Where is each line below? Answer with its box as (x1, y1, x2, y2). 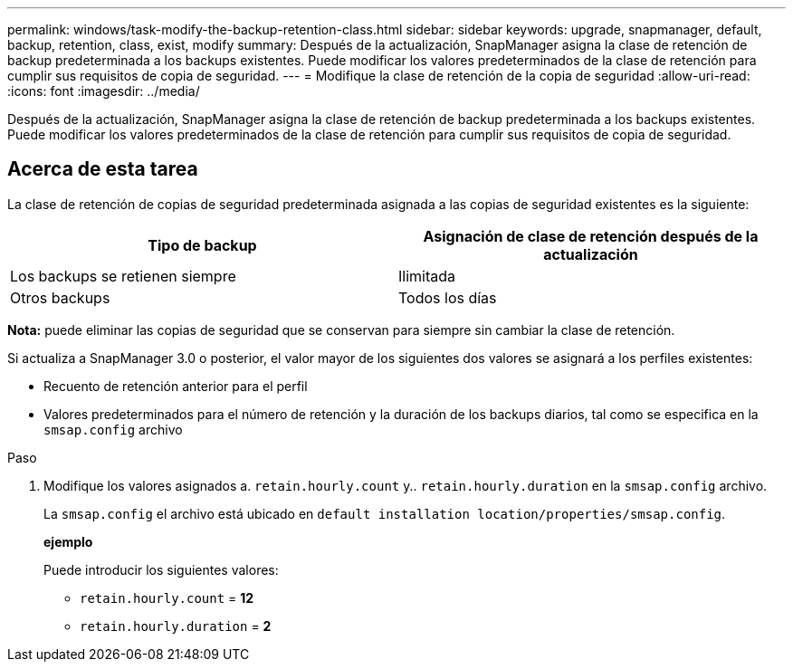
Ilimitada (398, 266, 456, 285)
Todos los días (398, 288, 497, 307)
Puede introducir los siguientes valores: (43, 561, 279, 578)
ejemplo (43, 533, 93, 550)
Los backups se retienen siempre (10, 266, 236, 285)
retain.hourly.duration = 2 (80, 617, 272, 634)
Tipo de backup (148, 235, 257, 254)
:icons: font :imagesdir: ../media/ (7, 83, 200, 99)
